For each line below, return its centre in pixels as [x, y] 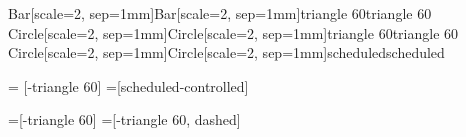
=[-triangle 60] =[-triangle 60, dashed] [124, 119]
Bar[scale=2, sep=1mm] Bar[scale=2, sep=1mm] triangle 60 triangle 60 [220, 13]
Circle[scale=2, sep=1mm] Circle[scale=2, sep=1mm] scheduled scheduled [226, 52]
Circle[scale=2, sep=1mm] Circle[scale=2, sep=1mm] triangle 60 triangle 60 [233, 32]
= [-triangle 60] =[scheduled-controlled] [128, 85]
